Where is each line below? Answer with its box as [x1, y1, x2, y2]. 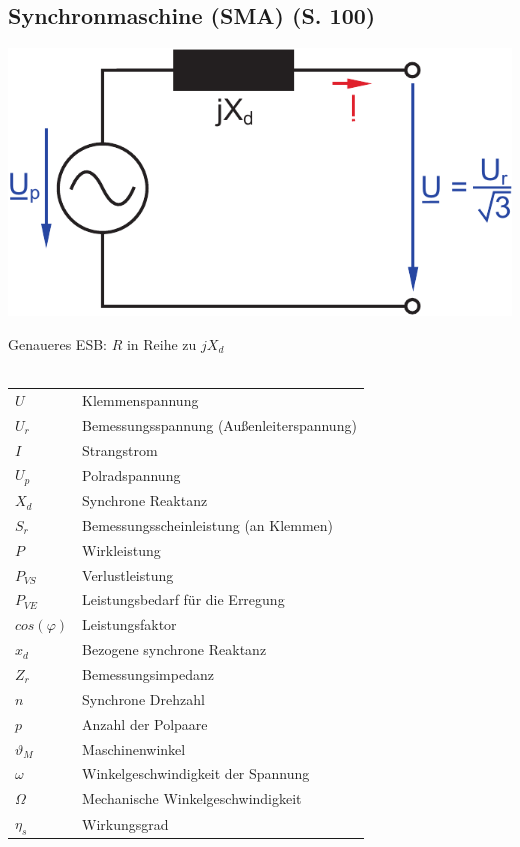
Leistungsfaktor [82, 614, 177, 635]
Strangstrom [82, 439, 158, 460]
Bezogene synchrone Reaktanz [82, 639, 267, 660]
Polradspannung [82, 464, 181, 485]
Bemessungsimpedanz [82, 664, 214, 685]
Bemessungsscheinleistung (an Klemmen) [82, 514, 334, 535]
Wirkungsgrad [82, 813, 169, 834]
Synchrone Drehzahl [82, 688, 205, 709]
